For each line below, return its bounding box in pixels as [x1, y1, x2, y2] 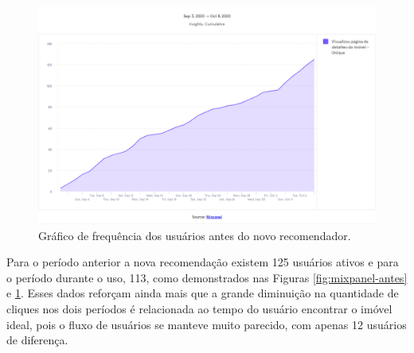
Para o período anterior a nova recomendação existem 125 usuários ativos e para [6, 254, 399, 270]
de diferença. [6, 332, 68, 348]
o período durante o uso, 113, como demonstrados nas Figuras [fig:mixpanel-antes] [6, 269, 408, 285]
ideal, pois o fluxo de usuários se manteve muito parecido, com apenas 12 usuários [6, 316, 407, 332]
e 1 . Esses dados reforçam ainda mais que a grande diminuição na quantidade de [6, 285, 399, 301]
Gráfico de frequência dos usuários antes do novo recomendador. [38, 227, 351, 243]
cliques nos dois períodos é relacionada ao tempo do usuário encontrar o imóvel [6, 301, 393, 317]
